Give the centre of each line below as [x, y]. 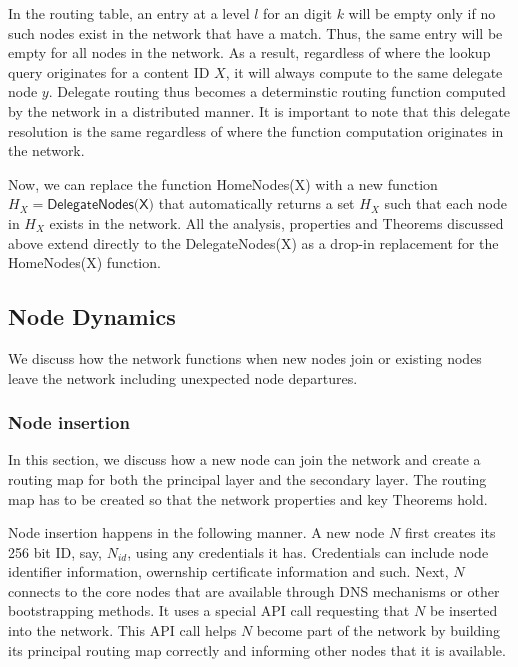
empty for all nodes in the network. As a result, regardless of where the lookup [249, 52]
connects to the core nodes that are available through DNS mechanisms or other [254, 590]
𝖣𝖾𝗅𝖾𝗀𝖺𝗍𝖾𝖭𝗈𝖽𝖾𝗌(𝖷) [101, 205]
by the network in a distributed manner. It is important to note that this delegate [259, 110]
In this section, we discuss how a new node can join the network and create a [244, 459]
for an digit [297, 13]
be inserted [463, 610]
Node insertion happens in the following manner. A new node [196, 532]
